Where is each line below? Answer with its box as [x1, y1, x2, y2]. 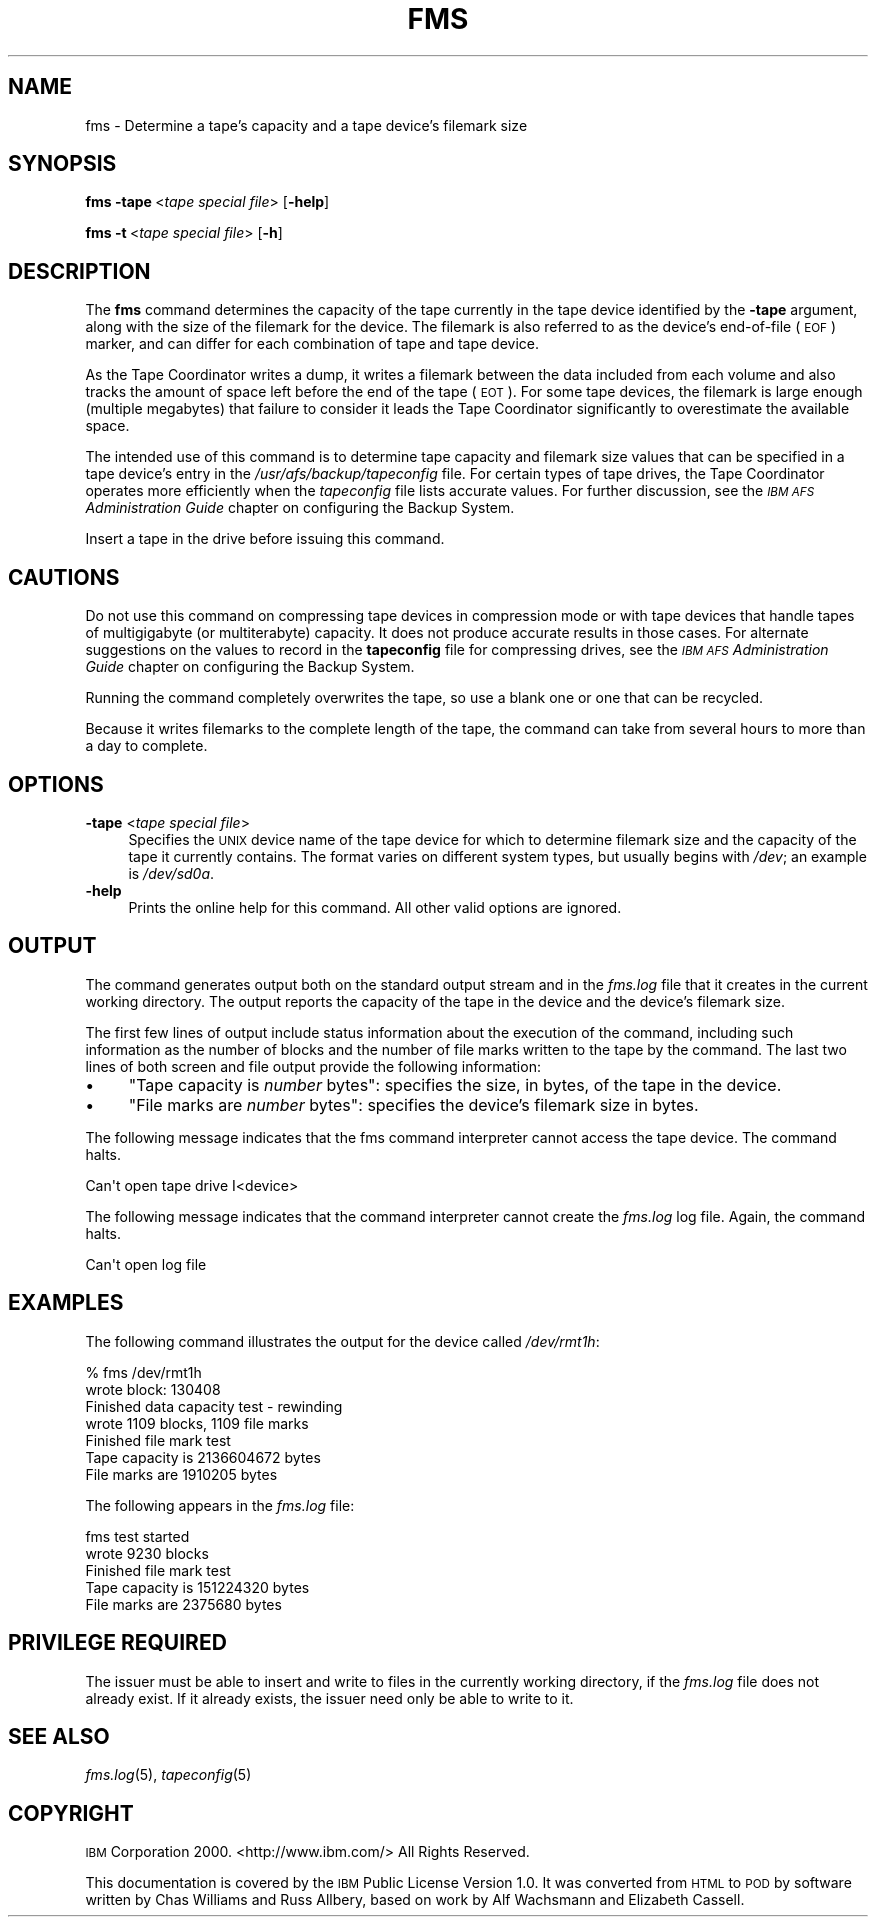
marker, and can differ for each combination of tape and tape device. [85, 335, 539, 353]
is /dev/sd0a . [128, 864, 215, 882]
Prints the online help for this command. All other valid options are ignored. [128, 898, 622, 916]
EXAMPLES [8, 1290, 124, 1316]
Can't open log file [85, 1255, 207, 1273]
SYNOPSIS [8, 151, 117, 177]
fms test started [85, 1527, 190, 1545]
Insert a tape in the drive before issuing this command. [85, 530, 445, 548]
